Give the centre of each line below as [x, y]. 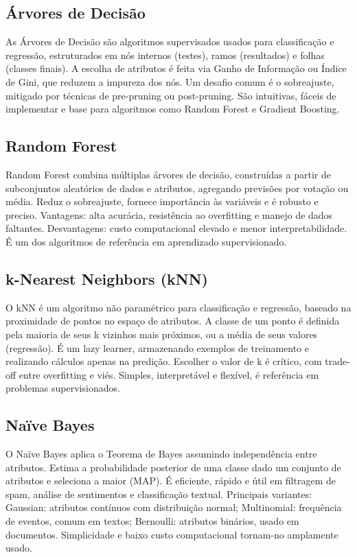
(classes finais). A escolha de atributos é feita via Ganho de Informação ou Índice [176, 68]
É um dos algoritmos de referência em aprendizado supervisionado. [146, 241]
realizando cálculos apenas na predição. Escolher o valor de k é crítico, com [164, 361]
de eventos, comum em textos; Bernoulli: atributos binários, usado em [152, 521]
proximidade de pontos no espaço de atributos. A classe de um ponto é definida [173, 321]
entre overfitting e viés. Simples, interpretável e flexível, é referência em [169, 374]
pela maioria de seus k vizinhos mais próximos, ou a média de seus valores [162, 334]
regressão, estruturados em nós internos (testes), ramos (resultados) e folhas [165, 55]
